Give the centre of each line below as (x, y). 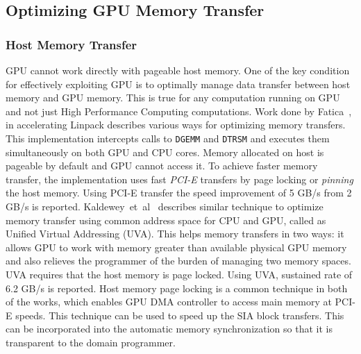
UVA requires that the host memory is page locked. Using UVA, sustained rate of (179, 274)
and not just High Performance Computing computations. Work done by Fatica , (179, 111)
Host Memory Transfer (72, 44)
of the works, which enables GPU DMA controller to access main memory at (169, 302)
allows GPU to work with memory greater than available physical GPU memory (176, 247)
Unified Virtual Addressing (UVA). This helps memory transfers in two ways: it (175, 234)
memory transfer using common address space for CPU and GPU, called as (166, 220)
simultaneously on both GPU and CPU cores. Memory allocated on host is (165, 152)
